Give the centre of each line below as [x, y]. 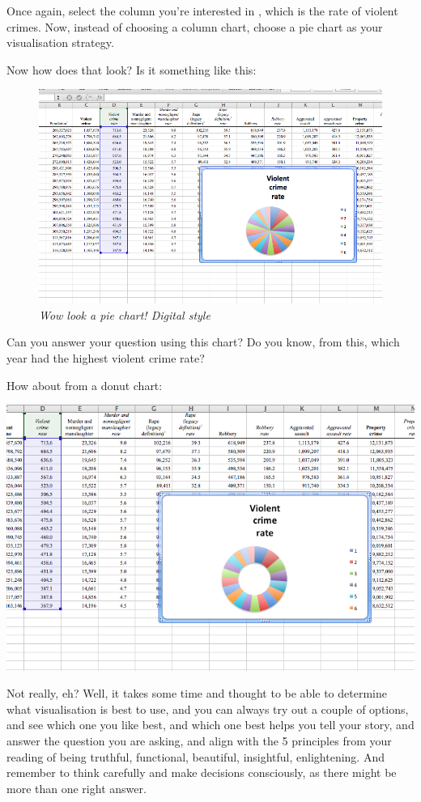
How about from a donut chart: [85, 385]
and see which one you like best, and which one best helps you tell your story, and [210, 725]
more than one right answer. [77, 788]
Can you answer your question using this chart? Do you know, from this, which [203, 342]
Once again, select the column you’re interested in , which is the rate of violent [202, 11]
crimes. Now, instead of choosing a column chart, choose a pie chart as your [195, 26]
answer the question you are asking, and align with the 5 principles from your [199, 740]
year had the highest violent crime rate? [106, 357]
